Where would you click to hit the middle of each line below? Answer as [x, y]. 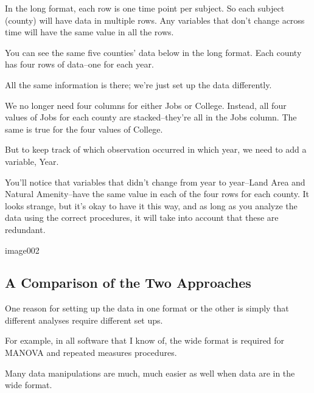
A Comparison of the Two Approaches [128, 283]
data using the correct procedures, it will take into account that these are [142, 217]
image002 [22, 250]
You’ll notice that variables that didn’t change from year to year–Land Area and [155, 182]
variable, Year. [32, 161]
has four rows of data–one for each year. [79, 64]
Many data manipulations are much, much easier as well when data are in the [150, 373]
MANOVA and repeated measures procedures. [91, 353]
